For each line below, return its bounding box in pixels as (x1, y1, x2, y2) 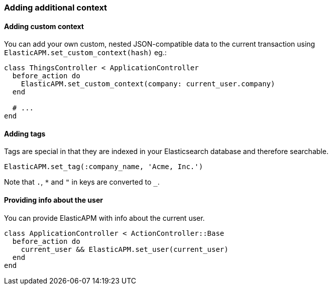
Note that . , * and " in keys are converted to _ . (4, 178, 160, 187)
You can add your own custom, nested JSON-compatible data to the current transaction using (4, 40, 315, 49)
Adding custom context (4, 22, 84, 31)
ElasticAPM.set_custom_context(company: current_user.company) (21, 80, 275, 88)
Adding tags (4, 129, 46, 138)
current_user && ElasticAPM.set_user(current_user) (21, 245, 229, 253)
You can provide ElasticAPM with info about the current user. (4, 213, 205, 222)
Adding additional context (4, 3, 107, 13)
